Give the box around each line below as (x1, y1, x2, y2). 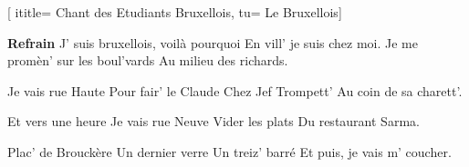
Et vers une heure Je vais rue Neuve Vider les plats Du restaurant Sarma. (7, 112, 420, 131)
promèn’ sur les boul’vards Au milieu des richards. (7, 51, 288, 70)
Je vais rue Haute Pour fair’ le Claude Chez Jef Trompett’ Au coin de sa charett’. (7, 81, 463, 100)
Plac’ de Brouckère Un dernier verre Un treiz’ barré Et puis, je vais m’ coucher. (7, 142, 452, 161)
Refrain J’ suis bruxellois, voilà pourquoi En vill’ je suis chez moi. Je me (7, 33, 418, 52)
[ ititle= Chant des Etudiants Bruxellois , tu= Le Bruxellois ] (7, 3, 342, 21)
